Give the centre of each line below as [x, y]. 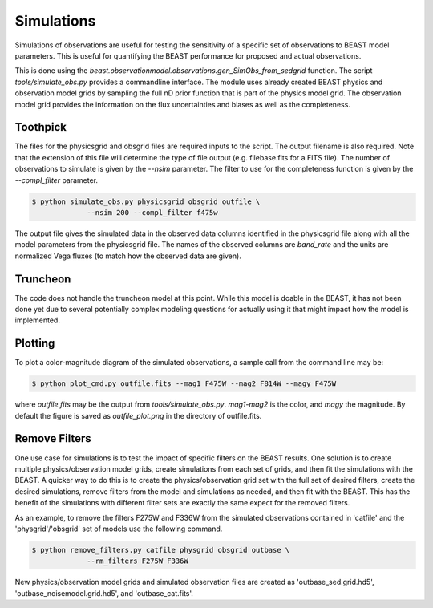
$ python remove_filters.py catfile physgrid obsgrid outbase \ [161, 550]
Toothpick [41, 127]
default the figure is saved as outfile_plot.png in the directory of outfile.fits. [138, 415]
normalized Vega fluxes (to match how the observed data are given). [128, 256]
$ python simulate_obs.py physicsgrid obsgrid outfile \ [146, 201]
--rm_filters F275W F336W [138, 561]
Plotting [35, 344]
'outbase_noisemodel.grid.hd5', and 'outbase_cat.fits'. [104, 593]
